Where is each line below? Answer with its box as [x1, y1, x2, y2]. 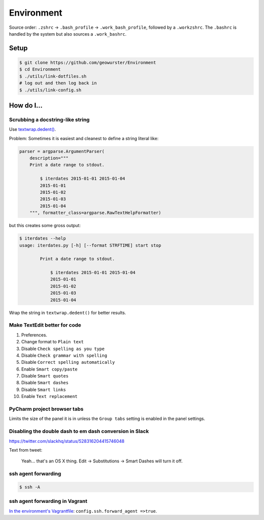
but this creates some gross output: [9, 223, 81, 229]
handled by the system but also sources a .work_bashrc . [9, 31, 127, 37]
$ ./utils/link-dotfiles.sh [19, 73, 87, 79]
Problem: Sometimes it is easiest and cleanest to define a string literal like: [9, 135, 159, 141]
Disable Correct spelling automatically [21, 359, 115, 365]
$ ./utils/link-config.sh [19, 87, 82, 93]
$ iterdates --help [19, 236, 66, 241]
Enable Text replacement [21, 394, 78, 399]
